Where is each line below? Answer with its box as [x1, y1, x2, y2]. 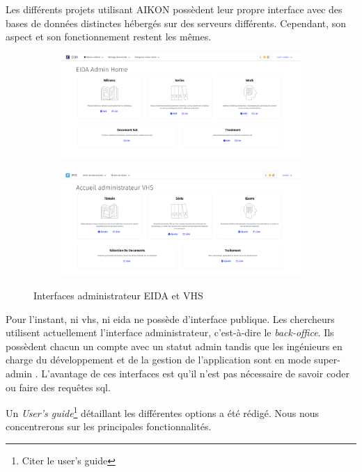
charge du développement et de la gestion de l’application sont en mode [6, 352, 311, 367]
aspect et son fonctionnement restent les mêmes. [6, 29, 212, 44]
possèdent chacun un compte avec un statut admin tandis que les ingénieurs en [6, 338, 343, 353]
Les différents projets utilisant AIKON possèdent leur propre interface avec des [6, 2, 343, 16]
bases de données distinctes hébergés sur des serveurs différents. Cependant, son [6, 15, 347, 30]
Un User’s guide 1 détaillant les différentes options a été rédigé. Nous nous [6, 404, 319, 420]
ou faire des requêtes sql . [6, 379, 111, 394]
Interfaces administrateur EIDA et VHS [33, 288, 203, 302]
